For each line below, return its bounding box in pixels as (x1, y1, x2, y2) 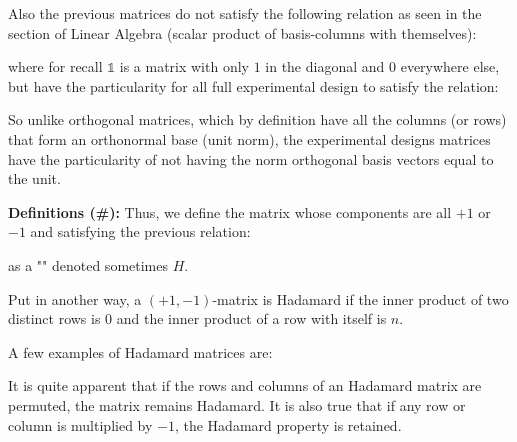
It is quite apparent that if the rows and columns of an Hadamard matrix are (8, 375, 482, 396)
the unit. (8, 168, 61, 189)
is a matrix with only (119, 56, 249, 77)
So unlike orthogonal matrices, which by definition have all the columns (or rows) (8, 109, 507, 130)
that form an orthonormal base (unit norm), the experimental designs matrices (8, 128, 491, 149)
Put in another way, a (8, 288, 142, 309)
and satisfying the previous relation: (30, 221, 251, 242)
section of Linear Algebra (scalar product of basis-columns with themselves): (8, 22, 477, 43)
